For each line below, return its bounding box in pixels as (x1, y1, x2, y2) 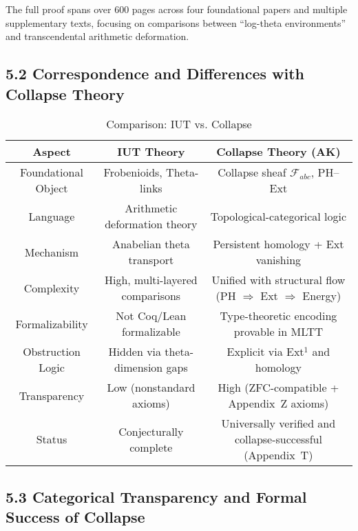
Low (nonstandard (107, 379, 196, 396)
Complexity (23, 279, 80, 296)
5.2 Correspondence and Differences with (6, 63, 305, 84)
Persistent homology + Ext (213, 236, 344, 252)
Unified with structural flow (211, 272, 346, 288)
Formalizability (15, 315, 88, 332)
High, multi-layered (105, 272, 198, 288)
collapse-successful (234, 431, 322, 448)
